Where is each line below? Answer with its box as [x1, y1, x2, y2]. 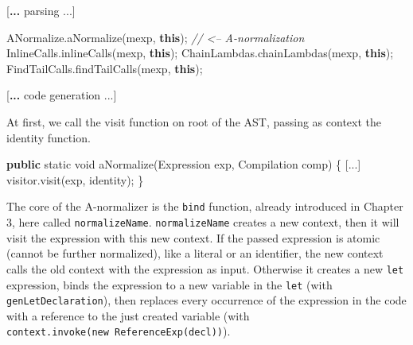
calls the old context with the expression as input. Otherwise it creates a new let [6, 260, 404, 277]
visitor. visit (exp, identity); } [6, 171, 144, 188]
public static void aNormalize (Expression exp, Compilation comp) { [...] [6, 156, 361, 172]
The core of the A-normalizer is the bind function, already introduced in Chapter [6, 198, 403, 215]
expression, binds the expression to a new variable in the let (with [6, 276, 333, 293]
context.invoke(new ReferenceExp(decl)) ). [6, 323, 231, 339]
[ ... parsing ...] [6, 2, 76, 18]
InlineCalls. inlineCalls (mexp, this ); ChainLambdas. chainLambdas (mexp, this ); [6, 45, 394, 61]
